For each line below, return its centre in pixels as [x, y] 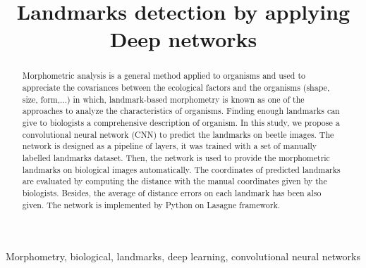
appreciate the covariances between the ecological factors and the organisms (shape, [176, 88]
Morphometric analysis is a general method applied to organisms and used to [164, 76]
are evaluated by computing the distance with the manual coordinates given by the [175, 181]
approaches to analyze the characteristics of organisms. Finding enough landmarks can [181, 111]
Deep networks [183, 39]
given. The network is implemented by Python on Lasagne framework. [151, 204]
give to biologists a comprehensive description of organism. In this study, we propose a [181, 122]
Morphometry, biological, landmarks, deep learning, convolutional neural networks [183, 256]
